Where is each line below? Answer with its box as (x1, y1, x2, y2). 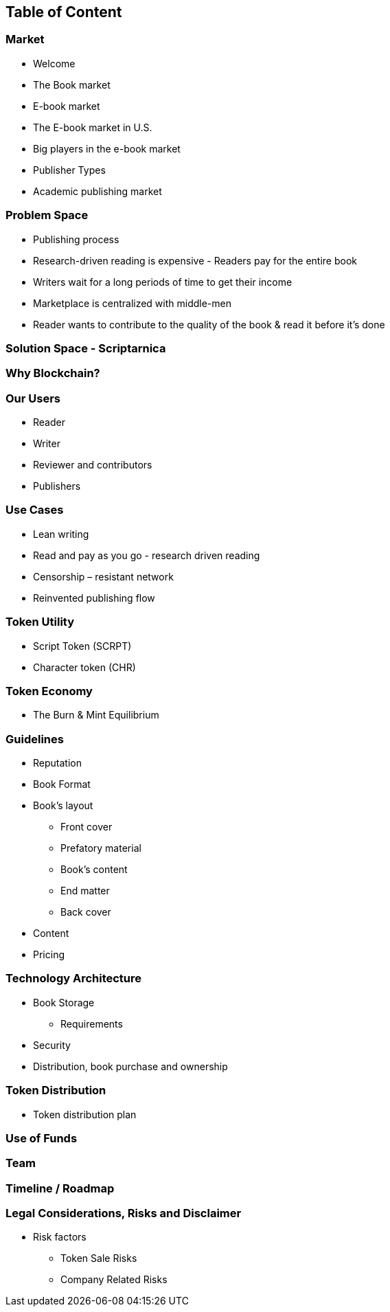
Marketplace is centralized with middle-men (33, 297, 232, 309)
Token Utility (5, 615, 75, 629)
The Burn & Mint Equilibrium (33, 709, 159, 721)
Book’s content (60, 863, 128, 876)
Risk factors (33, 1231, 87, 1243)
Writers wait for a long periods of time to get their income (33, 275, 292, 288)
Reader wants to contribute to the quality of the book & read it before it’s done (33, 318, 385, 330)
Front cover (60, 821, 113, 833)
